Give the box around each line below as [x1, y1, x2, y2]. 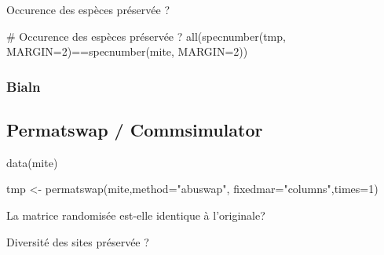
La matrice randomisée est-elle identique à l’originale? [6, 207, 265, 224]
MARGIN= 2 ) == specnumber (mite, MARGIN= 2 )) [6, 43, 248, 60]
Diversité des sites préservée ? [6, 233, 149, 250]
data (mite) [6, 154, 58, 170]
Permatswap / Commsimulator [6, 118, 263, 142]
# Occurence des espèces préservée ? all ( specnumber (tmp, [6, 27, 286, 44]
